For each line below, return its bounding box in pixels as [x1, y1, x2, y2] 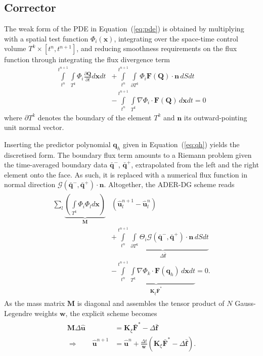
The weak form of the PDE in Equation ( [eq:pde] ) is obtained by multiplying [4, 23, 244, 34]
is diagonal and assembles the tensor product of [77, 298, 225, 308]
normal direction [4, 179, 56, 190]
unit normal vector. [4, 122, 64, 132]
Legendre [4, 307, 32, 318]
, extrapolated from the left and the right [131, 159, 259, 170]
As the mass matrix [4, 298, 65, 308]
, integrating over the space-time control [114, 33, 238, 43]
